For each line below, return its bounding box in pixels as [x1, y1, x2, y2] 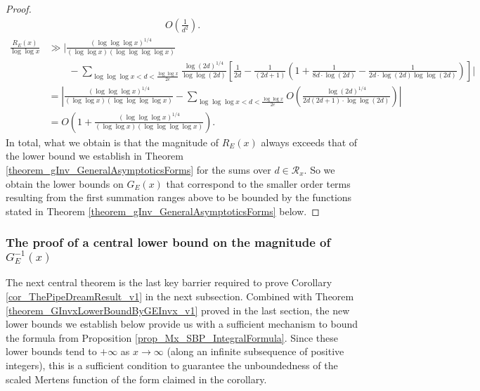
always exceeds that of [261, 134, 358, 149]
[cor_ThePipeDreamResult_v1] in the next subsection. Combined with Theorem [6, 289, 354, 304]
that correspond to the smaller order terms [166, 176, 351, 191]
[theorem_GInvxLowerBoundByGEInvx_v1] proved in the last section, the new [6, 302, 350, 317]
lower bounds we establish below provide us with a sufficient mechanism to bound [6, 316, 358, 331]
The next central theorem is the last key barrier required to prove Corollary [6, 275, 332, 290]
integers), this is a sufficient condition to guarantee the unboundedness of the [6, 358, 338, 372]
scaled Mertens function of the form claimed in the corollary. [6, 371, 267, 386]
